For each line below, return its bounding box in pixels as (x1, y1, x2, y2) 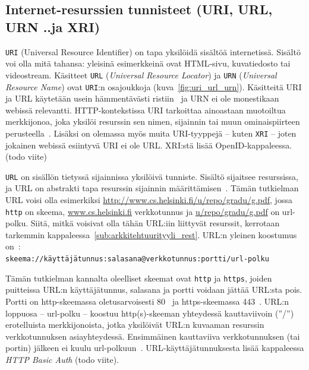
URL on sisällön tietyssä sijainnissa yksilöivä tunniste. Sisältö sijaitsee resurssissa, (5, 170, 299, 182)
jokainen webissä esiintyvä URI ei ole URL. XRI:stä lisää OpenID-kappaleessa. (5, 138, 292, 151)
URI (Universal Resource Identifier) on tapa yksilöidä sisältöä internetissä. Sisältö (5, 45, 301, 58)
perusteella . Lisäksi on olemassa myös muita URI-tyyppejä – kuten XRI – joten (5, 127, 297, 139)
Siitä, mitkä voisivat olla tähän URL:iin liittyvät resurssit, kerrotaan (30, 217, 280, 229)
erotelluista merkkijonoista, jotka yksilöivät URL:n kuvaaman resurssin (5, 318, 264, 331)
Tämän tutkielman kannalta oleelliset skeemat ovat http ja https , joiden (5, 271, 272, 284)
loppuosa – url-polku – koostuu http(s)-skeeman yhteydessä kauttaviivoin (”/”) (5, 306, 294, 319)
